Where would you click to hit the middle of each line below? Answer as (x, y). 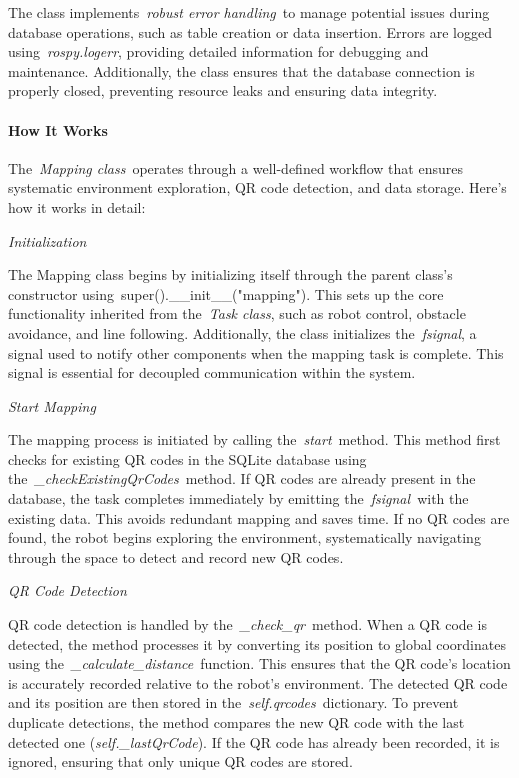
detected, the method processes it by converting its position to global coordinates (257, 643)
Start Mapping (52, 405)
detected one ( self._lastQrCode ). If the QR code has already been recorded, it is (254, 741)
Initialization (47, 240)
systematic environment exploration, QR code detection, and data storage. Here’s (257, 187)
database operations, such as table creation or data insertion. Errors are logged (250, 31)
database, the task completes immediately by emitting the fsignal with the (238, 498)
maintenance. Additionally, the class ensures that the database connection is (241, 70)
